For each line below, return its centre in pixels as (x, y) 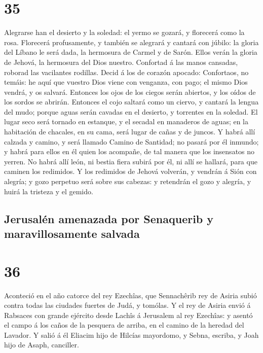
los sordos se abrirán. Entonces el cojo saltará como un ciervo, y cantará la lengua (131, 102)
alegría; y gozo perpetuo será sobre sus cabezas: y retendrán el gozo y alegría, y (128, 181)
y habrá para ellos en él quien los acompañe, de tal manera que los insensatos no (129, 151)
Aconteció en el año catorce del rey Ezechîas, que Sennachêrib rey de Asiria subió (130, 295)
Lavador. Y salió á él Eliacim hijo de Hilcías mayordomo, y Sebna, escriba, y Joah (131, 334)
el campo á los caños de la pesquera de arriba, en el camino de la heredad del (124, 325)
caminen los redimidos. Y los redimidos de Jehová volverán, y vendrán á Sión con (130, 171)
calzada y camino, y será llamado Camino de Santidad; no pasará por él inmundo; (131, 141)
